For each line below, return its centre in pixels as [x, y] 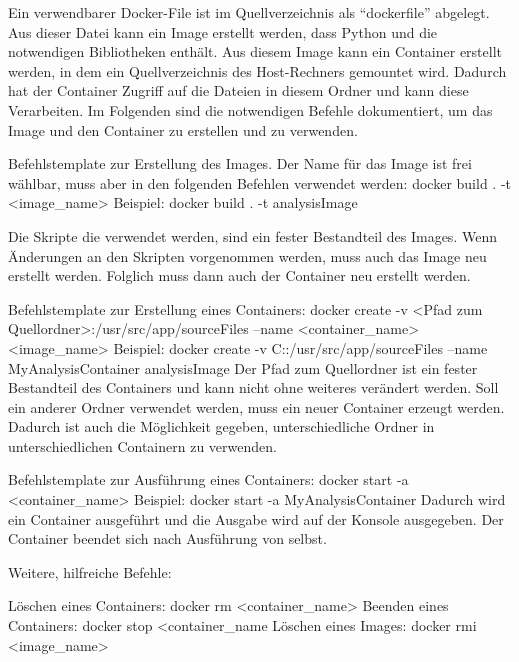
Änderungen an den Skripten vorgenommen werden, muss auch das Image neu [247, 255]
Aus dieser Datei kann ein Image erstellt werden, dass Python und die [223, 31]
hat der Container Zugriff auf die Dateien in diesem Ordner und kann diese [238, 90]
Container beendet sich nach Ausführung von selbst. [167, 538]
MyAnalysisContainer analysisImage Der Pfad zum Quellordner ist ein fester [243, 367]
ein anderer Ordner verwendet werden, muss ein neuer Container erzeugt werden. [256, 406]
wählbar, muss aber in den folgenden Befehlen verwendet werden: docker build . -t [259, 182]
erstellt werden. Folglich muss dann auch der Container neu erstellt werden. [239, 275]
